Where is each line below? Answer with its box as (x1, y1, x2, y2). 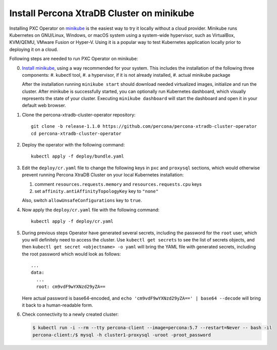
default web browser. (22, 103, 67, 109)
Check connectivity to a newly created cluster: (22, 311, 119, 318)
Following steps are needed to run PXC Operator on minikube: (9, 56, 138, 62)
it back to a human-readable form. (22, 302, 93, 308)
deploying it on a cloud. (9, 46, 58, 53)
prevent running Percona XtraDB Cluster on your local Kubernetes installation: (22, 172, 184, 178)
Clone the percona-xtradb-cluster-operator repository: (22, 112, 136, 118)
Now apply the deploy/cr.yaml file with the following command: (22, 207, 160, 213)
